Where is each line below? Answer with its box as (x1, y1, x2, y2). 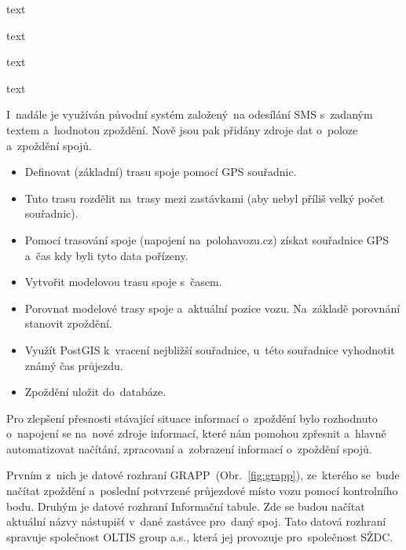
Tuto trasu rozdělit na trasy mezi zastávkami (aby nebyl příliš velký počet (24, 189, 385, 206)
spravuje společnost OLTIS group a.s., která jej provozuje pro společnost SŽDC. (6, 528, 393, 544)
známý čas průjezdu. (24, 357, 123, 373)
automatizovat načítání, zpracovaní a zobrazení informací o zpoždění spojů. (6, 440, 372, 456)
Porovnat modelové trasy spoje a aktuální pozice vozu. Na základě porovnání (24, 299, 401, 316)
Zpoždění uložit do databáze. (24, 383, 166, 400)
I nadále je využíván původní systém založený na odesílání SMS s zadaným (6, 106, 373, 123)
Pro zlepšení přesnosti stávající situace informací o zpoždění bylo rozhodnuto (6, 409, 378, 426)
